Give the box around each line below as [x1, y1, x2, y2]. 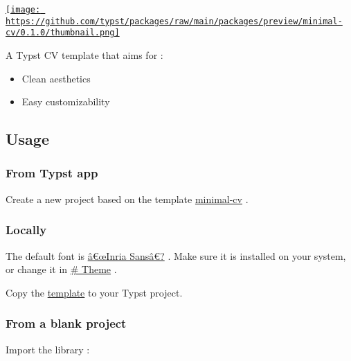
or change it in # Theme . [6, 262, 117, 276]
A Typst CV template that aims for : [6, 47, 163, 62]
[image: [6, 5, 41, 15]
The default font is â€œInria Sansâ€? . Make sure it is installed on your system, [6, 248, 346, 263]
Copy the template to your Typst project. [6, 285, 183, 299]
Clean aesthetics [21, 71, 91, 85]
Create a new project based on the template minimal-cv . [6, 191, 249, 206]
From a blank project [6, 315, 127, 332]
